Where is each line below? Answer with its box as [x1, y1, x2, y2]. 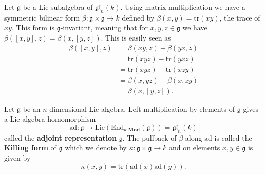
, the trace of [219, 12, 260, 23]
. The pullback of [122, 132, 177, 143]
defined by [122, 12, 155, 23]
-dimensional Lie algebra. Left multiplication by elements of [47, 103, 235, 114]
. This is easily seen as [101, 32, 171, 43]
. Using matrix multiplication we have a [120, 2, 245, 12]
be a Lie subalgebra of [23, 2, 93, 12]
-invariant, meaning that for [60, 22, 148, 33]
